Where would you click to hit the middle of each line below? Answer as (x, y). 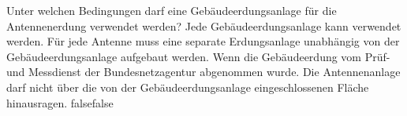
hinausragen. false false (60, 102)
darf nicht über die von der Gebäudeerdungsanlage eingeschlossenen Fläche (188, 87)
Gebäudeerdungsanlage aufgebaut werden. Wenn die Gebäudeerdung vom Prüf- (198, 56)
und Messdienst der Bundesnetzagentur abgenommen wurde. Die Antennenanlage (203, 72)
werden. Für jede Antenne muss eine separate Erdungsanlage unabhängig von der (203, 41)
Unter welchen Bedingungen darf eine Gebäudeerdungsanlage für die (172, 10)
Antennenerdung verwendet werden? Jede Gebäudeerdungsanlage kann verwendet (204, 25)
